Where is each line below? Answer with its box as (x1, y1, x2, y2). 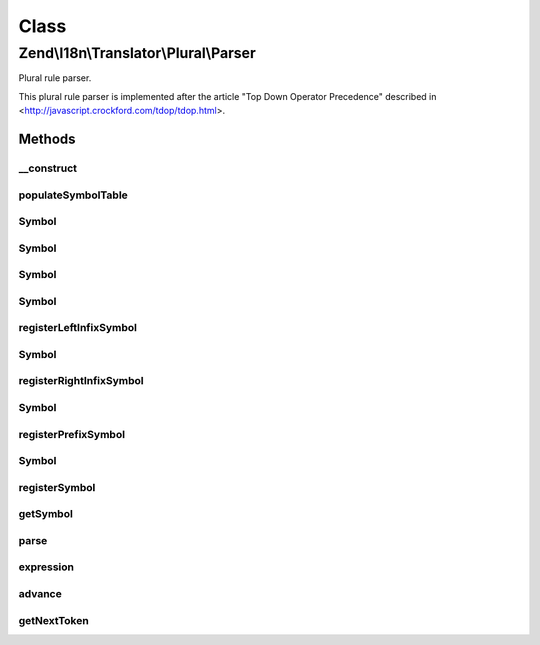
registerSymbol (18, 480, 96, 494)
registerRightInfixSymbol (18, 374, 144, 388)
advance (18, 586, 62, 600)
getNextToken (18, 613, 89, 627)
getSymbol (18, 507, 74, 521)
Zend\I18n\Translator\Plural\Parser (18, 44, 257, 62)
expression (18, 560, 75, 574)
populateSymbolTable (18, 188, 129, 202)
